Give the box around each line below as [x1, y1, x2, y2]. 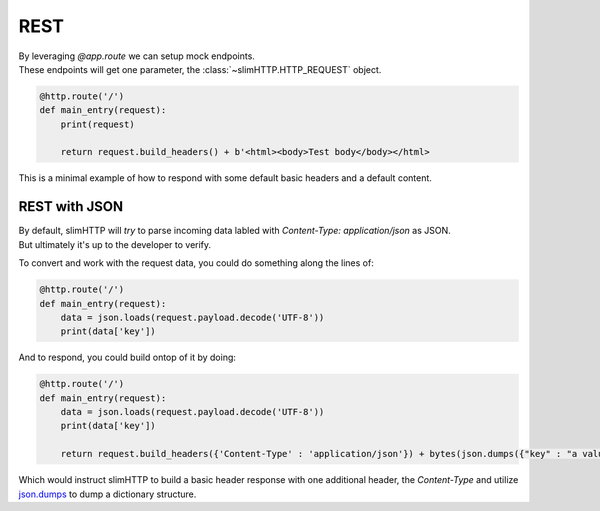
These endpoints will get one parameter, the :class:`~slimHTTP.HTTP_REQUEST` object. [18, 63, 382, 75]
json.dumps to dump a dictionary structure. [18, 488, 197, 500]
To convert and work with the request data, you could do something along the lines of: [18, 257, 374, 269]
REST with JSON [18, 198, 124, 215]
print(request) [60, 118, 135, 130]
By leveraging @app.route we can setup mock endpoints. [18, 50, 255, 62]
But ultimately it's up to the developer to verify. [18, 238, 212, 250]
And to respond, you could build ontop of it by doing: [18, 351, 237, 364]
